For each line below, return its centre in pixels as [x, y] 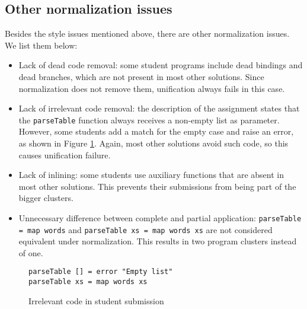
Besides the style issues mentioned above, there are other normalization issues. [147, 34]
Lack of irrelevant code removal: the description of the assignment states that [159, 108]
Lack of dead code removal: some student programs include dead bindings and [161, 65]
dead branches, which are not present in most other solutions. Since [141, 76]
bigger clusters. [46, 198]
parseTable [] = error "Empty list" [101, 272]
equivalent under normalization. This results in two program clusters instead [158, 241]
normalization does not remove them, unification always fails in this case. [152, 88]
